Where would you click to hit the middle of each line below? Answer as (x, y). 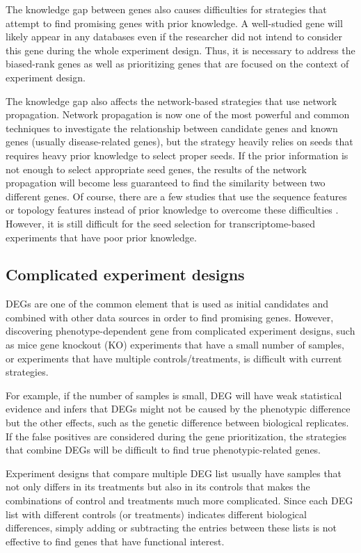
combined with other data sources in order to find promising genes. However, (170, 317)
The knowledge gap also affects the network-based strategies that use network (171, 101)
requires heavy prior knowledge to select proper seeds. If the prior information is (177, 155)
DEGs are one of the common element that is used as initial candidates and (167, 304)
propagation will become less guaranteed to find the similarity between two (166, 183)
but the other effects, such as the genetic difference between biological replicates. (177, 423)
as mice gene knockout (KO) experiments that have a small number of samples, (175, 345)
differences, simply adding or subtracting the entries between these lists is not (171, 528)
